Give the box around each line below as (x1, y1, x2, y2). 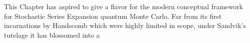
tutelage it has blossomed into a (4, 29, 100, 40)
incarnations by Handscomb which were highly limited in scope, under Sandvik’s (4, 20, 246, 30)
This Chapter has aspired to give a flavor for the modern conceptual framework (4, 1, 243, 11)
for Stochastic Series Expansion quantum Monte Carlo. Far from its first (4, 11, 222, 21)
